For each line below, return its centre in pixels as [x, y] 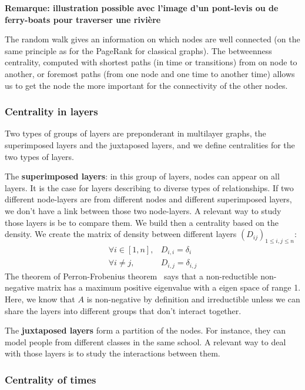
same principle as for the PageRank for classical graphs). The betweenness [138, 50]
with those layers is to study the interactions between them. [113, 353]
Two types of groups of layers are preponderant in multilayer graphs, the [135, 133]
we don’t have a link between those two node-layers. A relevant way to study [143, 210]
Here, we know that [40, 299]
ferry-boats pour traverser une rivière [83, 19]
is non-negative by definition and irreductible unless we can [193, 299]
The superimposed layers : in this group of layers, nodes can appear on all [142, 176]
